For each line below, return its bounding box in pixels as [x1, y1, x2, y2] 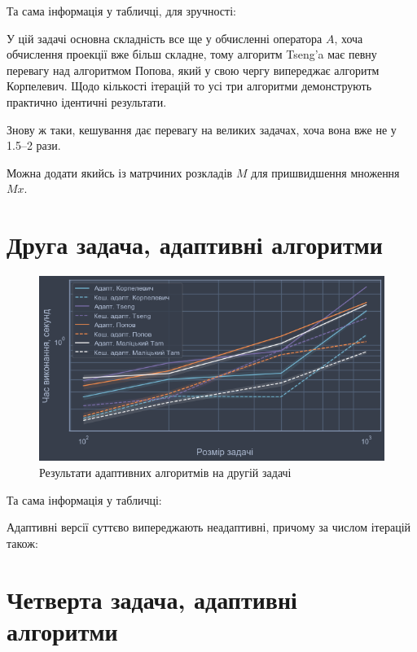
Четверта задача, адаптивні [7, 582, 297, 615]
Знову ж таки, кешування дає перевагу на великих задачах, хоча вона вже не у [7, 120, 397, 138]
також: [7, 534, 38, 551]
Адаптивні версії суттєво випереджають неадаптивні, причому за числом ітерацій [7, 519, 411, 536]
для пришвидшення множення [251, 164, 400, 181]
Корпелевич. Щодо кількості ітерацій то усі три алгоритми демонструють [7, 77, 372, 94]
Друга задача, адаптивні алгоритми [7, 228, 383, 261]
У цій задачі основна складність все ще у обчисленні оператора [7, 29, 323, 46]
